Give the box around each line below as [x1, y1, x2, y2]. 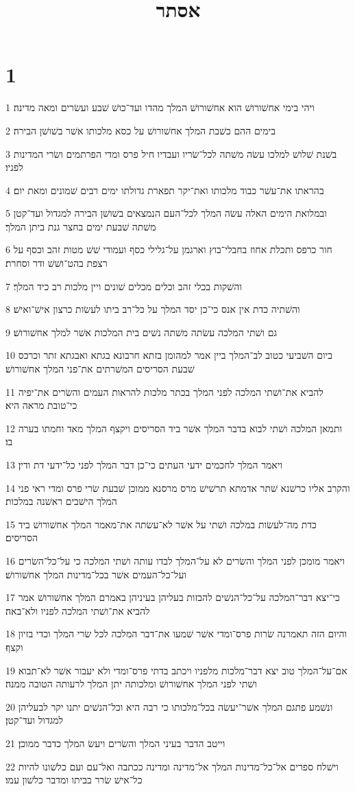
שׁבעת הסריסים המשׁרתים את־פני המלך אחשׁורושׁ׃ [5, 362, 195, 376]
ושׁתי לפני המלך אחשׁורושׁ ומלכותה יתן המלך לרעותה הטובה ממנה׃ [5, 676, 257, 691]
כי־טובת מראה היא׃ [5, 398, 77, 412]
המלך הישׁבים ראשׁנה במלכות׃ [5, 494, 117, 508]
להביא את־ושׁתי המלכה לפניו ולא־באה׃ [5, 603, 150, 617]
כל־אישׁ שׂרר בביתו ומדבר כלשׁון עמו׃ [5, 772, 143, 787]
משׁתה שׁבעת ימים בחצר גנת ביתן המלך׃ [5, 219, 156, 233]
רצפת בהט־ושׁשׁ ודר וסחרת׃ [5, 256, 108, 270]
